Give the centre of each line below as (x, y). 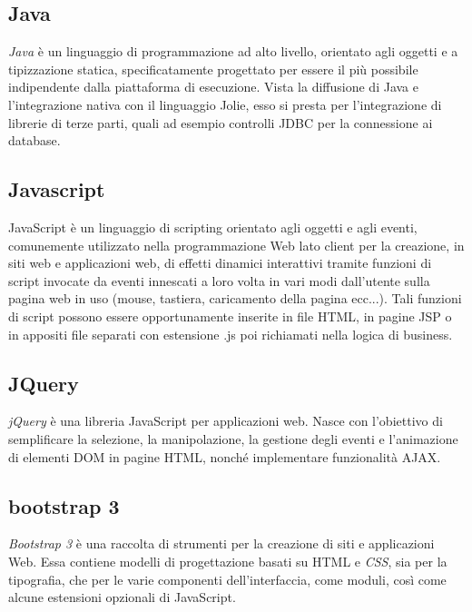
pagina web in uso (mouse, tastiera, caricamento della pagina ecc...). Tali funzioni (235, 298)
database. (34, 140)
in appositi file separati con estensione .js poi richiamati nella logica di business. (231, 334)
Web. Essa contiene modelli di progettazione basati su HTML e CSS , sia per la (228, 561)
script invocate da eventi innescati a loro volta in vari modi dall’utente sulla (219, 280)
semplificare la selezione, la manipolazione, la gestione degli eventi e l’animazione (233, 438)
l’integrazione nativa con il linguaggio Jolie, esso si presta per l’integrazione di (225, 104)
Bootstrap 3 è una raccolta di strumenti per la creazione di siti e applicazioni (221, 543)
